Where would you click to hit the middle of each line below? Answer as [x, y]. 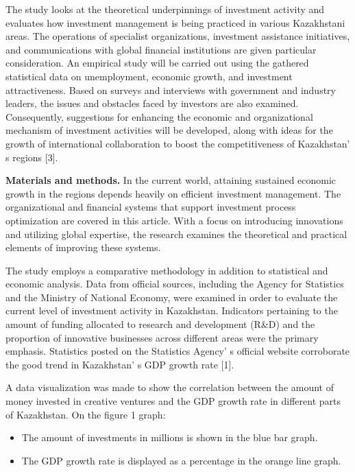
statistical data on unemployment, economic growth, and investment [149, 76]
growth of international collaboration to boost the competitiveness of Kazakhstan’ [178, 143]
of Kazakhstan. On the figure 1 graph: [86, 414]
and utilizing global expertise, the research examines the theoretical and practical [176, 234]
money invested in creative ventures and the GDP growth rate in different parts [173, 401]
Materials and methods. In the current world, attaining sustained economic [171, 180]
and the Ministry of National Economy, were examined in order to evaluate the [172, 297]
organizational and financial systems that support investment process [151, 207]
